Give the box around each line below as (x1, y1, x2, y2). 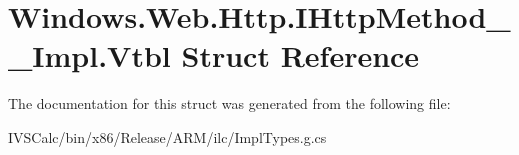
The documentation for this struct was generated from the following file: (8, 93, 451, 114)
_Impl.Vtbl (8, 35, 171, 76)
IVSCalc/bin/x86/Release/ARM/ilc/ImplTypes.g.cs (8, 126, 327, 147)
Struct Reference (181, 35, 420, 76)
